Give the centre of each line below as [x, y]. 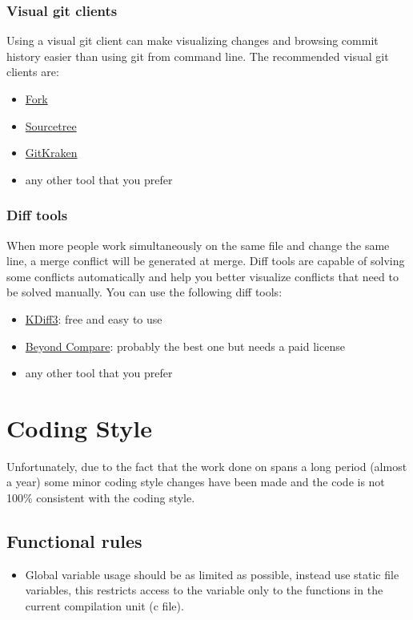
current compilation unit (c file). [104, 606]
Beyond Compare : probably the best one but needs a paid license [185, 346]
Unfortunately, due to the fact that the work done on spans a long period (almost [207, 466]
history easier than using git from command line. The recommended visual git [198, 56]
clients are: [33, 72]
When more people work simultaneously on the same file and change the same [198, 245]
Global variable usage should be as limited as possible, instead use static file [212, 574]
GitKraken [51, 153]
